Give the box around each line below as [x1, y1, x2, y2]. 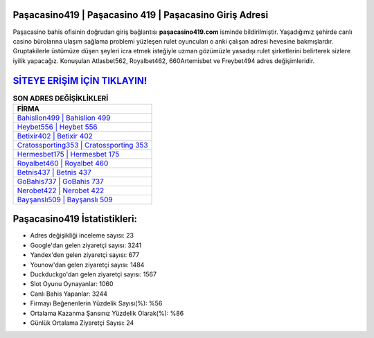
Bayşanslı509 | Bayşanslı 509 [17, 195, 114, 204]
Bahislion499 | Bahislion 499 [17, 113, 111, 123]
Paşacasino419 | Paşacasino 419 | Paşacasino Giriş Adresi [12, 9, 269, 21]
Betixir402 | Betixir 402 [17, 131, 93, 141]
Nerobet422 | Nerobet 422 [17, 186, 105, 195]
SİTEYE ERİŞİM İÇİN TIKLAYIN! [12, 75, 148, 87]
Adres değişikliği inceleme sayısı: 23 [30, 231, 134, 240]
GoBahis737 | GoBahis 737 [17, 177, 104, 186]
